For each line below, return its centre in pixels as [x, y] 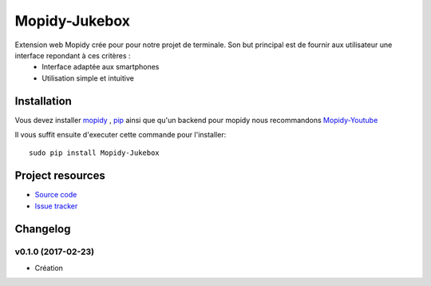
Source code [56, 195]
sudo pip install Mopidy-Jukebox [94, 153]
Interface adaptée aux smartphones [101, 67]
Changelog [43, 229]
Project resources [60, 176]
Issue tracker [56, 206]
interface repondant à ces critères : [73, 55]
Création [49, 268]
